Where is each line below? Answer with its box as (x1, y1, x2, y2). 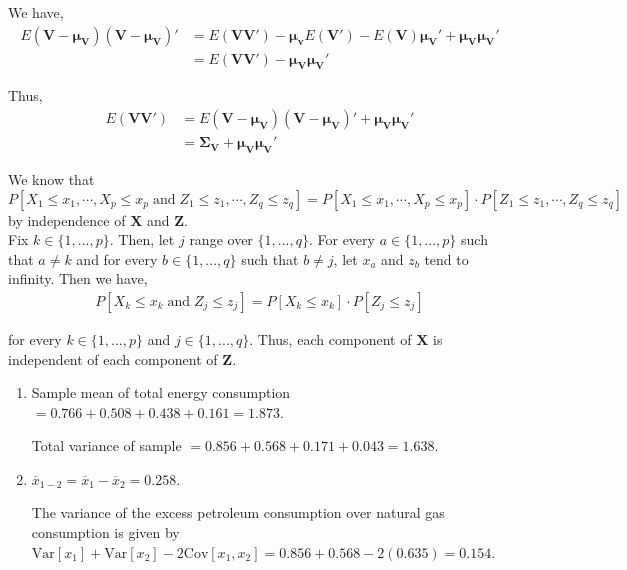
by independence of (8, 209, 126, 230)
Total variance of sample (31, 435, 182, 456)
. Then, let (109, 229, 175, 250)
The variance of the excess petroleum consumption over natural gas (31, 502, 445, 523)
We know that (8, 168, 95, 189)
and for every (76, 248, 158, 269)
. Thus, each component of (249, 328, 412, 349)
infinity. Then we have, (8, 268, 148, 289)
